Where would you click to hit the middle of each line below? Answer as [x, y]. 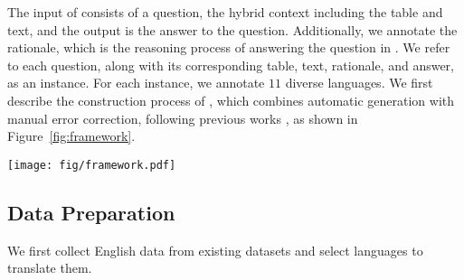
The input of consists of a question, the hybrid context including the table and [225, 12]
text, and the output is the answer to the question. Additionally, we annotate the [232, 29]
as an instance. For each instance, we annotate [136, 83]
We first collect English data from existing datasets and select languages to [215, 250]
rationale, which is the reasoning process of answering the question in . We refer [229, 47]
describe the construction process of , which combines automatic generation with [231, 100]
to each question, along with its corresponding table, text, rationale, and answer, [231, 65]
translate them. [50, 268]
